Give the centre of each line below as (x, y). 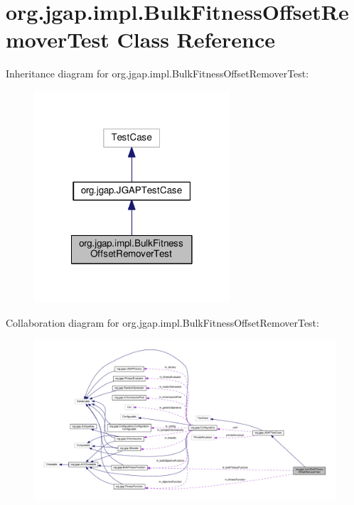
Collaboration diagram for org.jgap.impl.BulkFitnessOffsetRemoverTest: (162, 322)
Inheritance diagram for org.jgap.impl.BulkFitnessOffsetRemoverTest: (157, 74)
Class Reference (196, 39)
